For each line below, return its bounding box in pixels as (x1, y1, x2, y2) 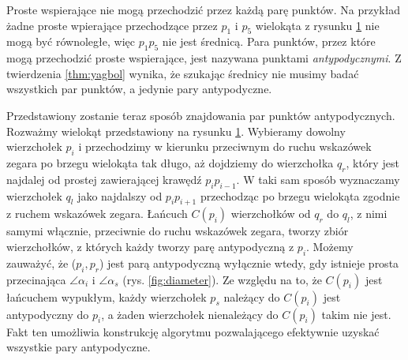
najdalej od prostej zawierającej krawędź (6, 171, 202, 187)
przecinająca (6, 271, 66, 287)
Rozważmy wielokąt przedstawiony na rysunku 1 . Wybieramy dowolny (6, 122, 346, 139)
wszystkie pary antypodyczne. (6, 339, 151, 355)
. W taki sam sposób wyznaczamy (236, 171, 400, 187)
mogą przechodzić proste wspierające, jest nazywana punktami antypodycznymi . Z (6, 50, 402, 66)
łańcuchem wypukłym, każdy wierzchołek (6, 288, 207, 305)
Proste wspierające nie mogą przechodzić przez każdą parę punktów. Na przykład (6, 2, 401, 17)
